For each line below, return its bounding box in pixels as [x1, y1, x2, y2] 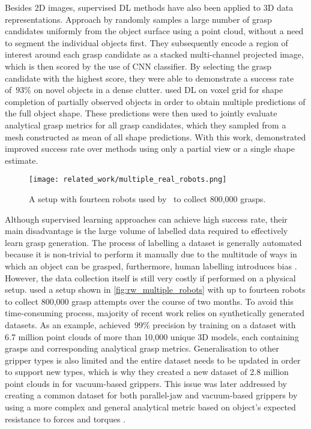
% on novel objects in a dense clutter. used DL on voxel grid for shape [24, 83, 283, 96]
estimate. [5, 154, 38, 166]
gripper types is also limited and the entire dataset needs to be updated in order [5, 353, 301, 366]
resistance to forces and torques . [5, 412, 126, 425]
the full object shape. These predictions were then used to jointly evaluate [5, 107, 277, 119]
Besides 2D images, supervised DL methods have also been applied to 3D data [5, 1, 294, 13]
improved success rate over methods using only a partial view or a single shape [5, 142, 295, 155]
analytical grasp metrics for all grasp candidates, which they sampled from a [5, 118, 286, 131]
